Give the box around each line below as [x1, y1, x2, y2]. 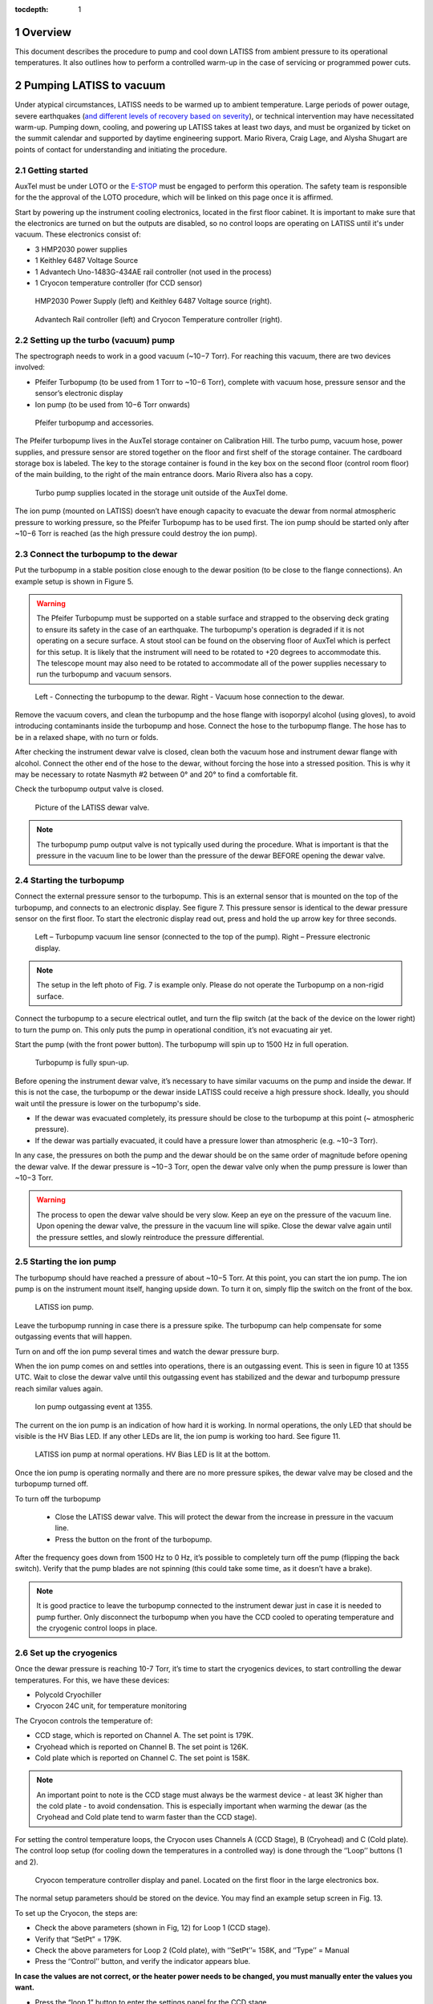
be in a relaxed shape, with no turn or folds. [14, 732, 159, 741]
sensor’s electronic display [34, 389, 123, 398]
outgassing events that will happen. [14, 1331, 132, 1342]
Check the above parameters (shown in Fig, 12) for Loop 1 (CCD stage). [34, 1923, 270, 1933]
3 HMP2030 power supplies [34, 244, 127, 254]
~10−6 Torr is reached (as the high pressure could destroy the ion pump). [14, 529, 258, 539]
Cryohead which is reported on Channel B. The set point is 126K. [34, 1742, 249, 1751]
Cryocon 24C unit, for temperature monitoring [34, 1701, 188, 1711]
